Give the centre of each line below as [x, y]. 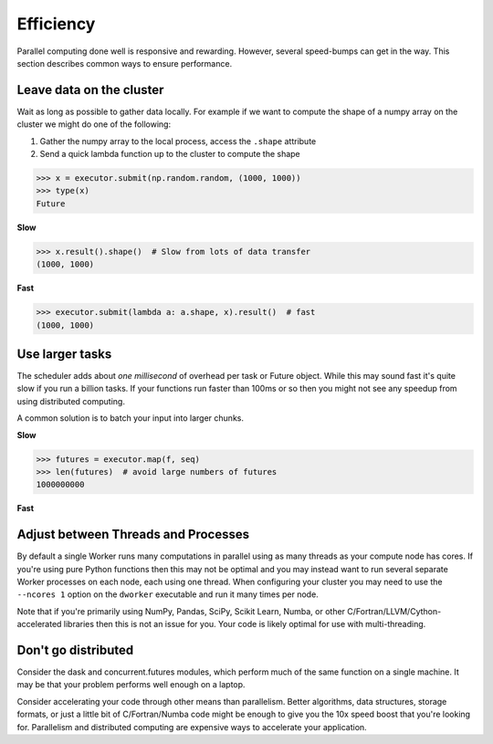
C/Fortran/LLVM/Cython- [394, 611]
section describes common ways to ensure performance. [125, 63]
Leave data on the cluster [90, 90]
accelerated [39, 624]
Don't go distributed [75, 650]
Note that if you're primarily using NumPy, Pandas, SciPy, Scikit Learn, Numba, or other [181, 611]
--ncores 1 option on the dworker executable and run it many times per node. [168, 594]
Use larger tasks [64, 354]
